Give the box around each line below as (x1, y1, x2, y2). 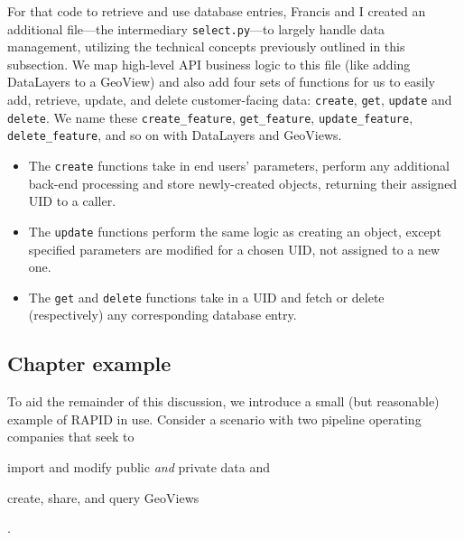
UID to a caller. (28, 191, 116, 210)
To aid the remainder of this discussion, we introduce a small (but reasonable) (7, 392, 440, 411)
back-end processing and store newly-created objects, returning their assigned (28, 173, 458, 192)
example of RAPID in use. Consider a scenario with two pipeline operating (7, 409, 422, 428)
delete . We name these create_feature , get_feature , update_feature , (7, 107, 413, 126)
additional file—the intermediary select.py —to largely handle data (7, 19, 385, 38)
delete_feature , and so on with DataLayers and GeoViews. (7, 126, 342, 144)
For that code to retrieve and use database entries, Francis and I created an (7, 2, 426, 20)
